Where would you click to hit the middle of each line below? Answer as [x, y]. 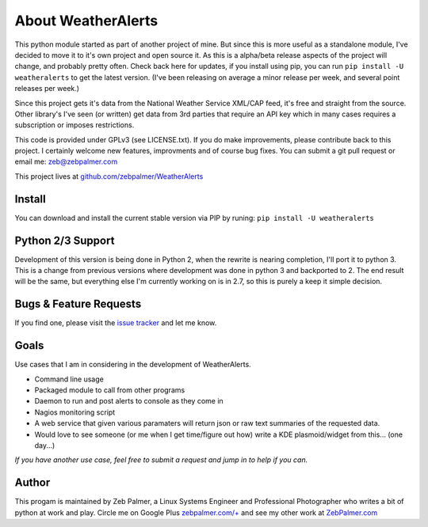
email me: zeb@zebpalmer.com [66, 161]
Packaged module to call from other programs [110, 390]
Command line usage [69, 379]
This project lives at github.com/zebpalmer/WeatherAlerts [109, 176]
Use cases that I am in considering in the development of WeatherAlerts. [133, 365]
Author [32, 483]
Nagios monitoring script [75, 412]
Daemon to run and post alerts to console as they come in [129, 401]
